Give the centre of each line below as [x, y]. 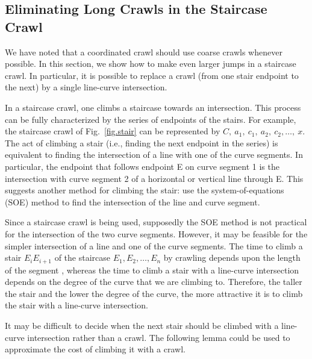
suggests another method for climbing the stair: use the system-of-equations [145, 190]
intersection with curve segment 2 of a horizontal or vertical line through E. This [154, 178]
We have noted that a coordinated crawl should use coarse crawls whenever [144, 52]
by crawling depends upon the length [232, 258]
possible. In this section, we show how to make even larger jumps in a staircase [151, 64]
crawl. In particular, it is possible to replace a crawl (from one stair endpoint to [152, 75]
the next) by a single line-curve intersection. [86, 87]
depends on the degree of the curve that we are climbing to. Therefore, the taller [154, 282]
